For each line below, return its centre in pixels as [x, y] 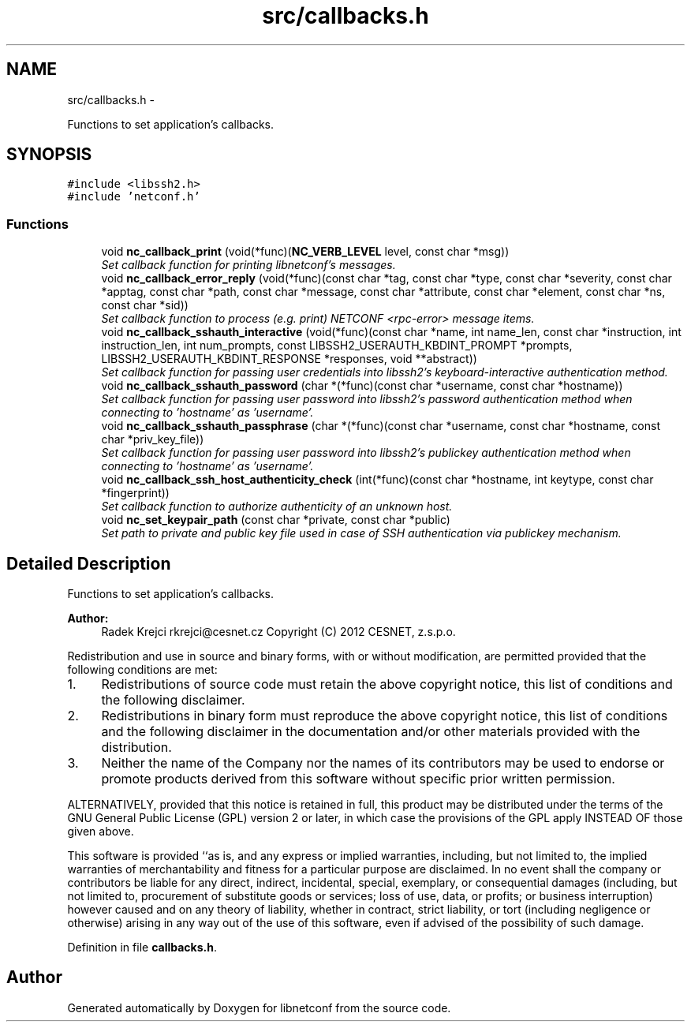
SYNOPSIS [49, 155]
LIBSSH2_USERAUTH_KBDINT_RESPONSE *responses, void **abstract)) [289, 359]
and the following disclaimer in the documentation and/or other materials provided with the [371, 732]
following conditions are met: [142, 670]
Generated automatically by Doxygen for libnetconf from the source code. [259, 1007]
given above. [101, 832]
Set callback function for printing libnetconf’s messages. [248, 265]
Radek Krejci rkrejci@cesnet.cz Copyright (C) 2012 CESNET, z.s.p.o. [278, 632]
